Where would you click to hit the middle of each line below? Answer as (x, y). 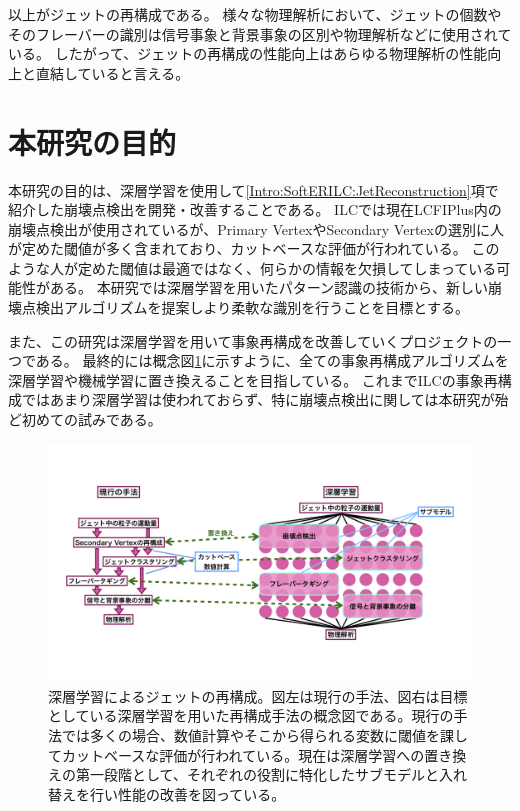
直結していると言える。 (112, 72)
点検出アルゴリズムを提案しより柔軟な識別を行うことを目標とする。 (245, 307)
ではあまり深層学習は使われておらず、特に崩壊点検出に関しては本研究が (258, 399)
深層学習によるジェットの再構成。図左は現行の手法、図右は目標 (258, 695)
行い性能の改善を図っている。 (187, 793)
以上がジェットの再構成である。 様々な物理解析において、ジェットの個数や (255, 14)
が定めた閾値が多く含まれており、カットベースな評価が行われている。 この (254, 248)
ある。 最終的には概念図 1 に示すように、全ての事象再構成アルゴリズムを (272, 360)
